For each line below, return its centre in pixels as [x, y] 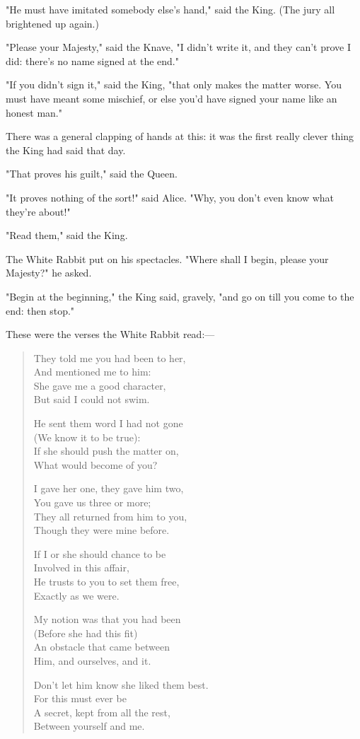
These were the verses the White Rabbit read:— [110, 334]
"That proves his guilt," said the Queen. [92, 174]
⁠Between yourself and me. [89, 726]
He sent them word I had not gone [108, 423]
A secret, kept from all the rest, [102, 712]
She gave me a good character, [100, 385]
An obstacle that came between [101, 647]
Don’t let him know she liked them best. [121, 684]
